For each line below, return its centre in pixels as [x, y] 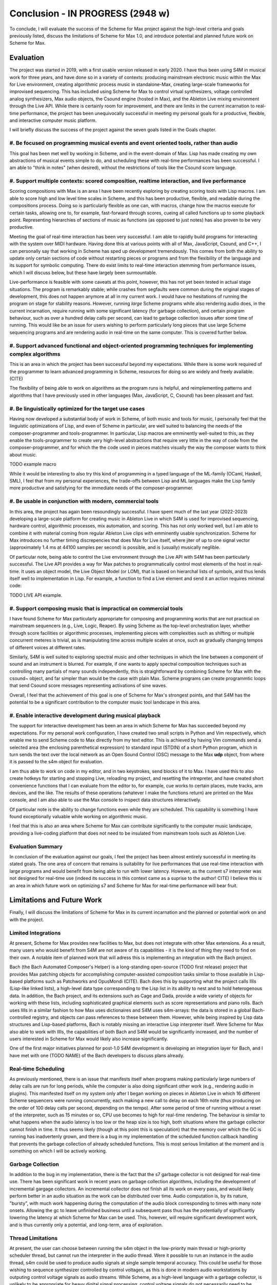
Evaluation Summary [36, 847]
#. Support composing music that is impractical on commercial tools [96, 608]
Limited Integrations [35, 933]
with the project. [27, 920]
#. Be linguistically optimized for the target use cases [77, 409]
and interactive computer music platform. [53, 120]
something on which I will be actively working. [58, 1151]
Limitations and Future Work [56, 900]
